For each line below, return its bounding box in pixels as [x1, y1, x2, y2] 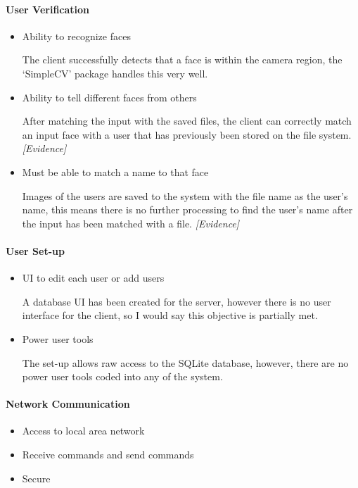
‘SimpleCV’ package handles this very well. [22, 65, 208, 80]
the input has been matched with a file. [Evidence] [22, 215, 240, 230]
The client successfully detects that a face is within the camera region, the [22, 52, 343, 67]
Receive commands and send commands [22, 447, 194, 462]
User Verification [6, 1, 90, 16]
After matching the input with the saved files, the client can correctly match [22, 113, 352, 128]
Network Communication [6, 396, 130, 411]
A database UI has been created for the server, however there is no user [22, 294, 331, 308]
